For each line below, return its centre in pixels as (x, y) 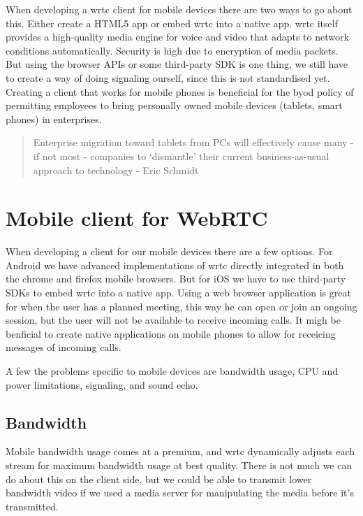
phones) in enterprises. (54, 119)
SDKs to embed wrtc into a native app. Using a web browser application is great (178, 293)
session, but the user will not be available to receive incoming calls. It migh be (173, 320)
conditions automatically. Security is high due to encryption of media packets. (172, 50)
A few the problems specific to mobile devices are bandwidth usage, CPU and (172, 371)
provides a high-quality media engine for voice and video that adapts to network (177, 37)
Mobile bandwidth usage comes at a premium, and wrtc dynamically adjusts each (180, 451)
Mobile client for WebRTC (137, 218)
